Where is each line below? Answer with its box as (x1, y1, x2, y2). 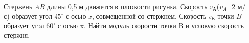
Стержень (4, 1, 33, 11)
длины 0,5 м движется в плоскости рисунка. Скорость (47, 1, 208, 11)
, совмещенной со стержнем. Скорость (92, 11, 207, 21)
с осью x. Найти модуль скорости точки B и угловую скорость (57, 20, 244, 30)
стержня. (4, 29, 30, 40)
